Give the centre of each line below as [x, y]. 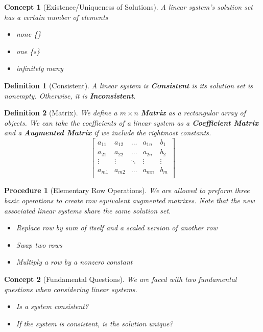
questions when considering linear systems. [71, 289]
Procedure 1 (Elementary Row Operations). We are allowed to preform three [127, 190]
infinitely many [40, 68]
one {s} [28, 51]
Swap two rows [39, 244]
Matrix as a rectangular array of [193, 113]
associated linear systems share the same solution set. [88, 210]
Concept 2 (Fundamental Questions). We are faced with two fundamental [121, 279]
